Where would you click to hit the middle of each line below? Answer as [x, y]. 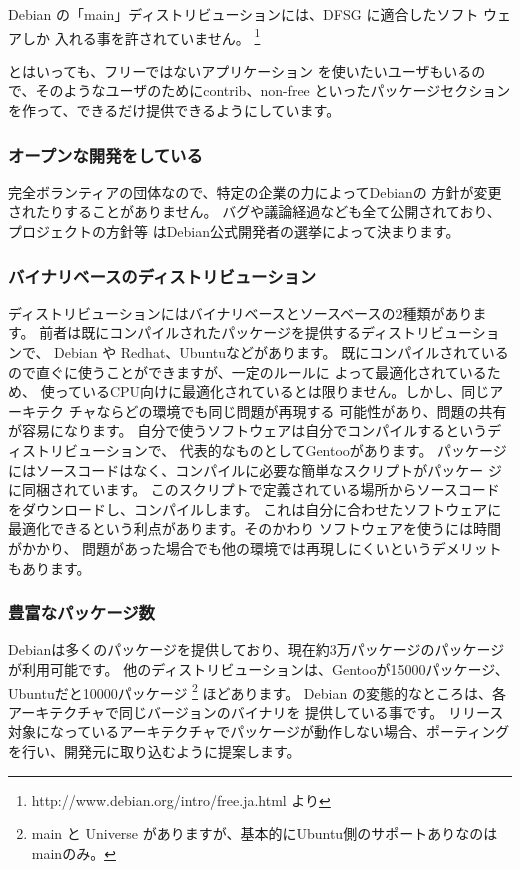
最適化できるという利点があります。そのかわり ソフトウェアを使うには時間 [254, 528]
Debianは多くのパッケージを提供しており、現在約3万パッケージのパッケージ [256, 649]
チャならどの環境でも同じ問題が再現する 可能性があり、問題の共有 [287, 410]
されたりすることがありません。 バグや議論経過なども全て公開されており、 [254, 211]
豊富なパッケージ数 [81, 612]
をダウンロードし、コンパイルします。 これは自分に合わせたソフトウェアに [255, 508]
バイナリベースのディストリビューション [162, 275]
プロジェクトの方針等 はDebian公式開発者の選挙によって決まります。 [234, 231]
